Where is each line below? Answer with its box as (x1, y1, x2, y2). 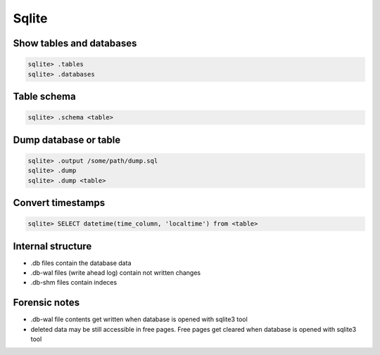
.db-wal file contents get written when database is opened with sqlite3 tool (30, 315, 248, 323)
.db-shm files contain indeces (30, 278, 118, 287)
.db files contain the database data (30, 259, 132, 267)
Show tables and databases (13, 37, 137, 49)
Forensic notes (13, 297, 80, 309)
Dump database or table (13, 134, 121, 146)
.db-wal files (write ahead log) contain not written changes (30, 269, 201, 277)
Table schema (13, 90, 77, 102)
